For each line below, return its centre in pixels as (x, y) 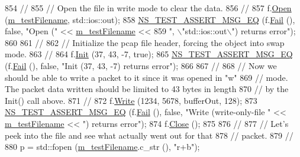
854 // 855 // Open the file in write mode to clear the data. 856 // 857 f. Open (148, 8)
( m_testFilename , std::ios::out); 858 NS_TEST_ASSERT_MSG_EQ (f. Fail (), (150, 19)
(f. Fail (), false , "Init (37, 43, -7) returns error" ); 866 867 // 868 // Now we (141, 65)
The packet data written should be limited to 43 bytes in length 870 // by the (147, 89)
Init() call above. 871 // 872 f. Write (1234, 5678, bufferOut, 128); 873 (131, 100)
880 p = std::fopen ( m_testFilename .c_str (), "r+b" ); (102, 147)
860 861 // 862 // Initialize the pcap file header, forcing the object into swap (145, 42)
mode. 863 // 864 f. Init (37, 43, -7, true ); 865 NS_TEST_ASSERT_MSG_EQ (149, 54)
